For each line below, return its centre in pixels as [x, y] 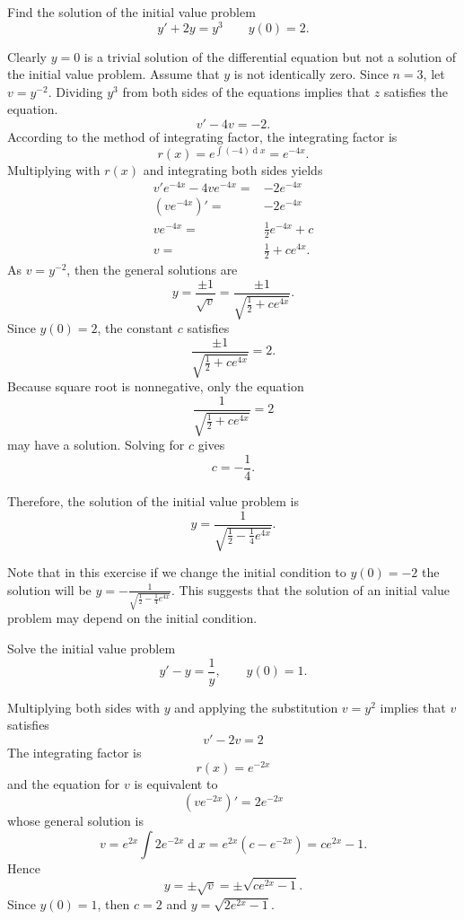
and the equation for [64, 784]
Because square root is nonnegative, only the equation [156, 386]
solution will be [49, 589]
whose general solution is [75, 821]
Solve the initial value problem [92, 648]
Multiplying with [54, 169]
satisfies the [416, 91]
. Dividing [75, 91]
